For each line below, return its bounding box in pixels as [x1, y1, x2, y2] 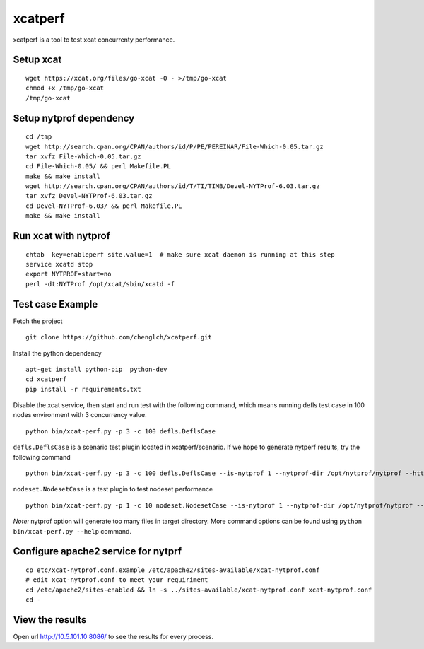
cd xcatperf [25, 375, 67, 383]
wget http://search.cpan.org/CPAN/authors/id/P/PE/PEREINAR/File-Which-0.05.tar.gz [25, 142, 324, 151]
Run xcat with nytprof [13, 230, 111, 242]
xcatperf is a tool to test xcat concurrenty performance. [13, 35, 175, 44]
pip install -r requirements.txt [25, 385, 141, 393]
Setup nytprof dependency [13, 112, 135, 124]
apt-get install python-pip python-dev [25, 365, 167, 373]
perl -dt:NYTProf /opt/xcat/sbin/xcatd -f [25, 280, 175, 288]
